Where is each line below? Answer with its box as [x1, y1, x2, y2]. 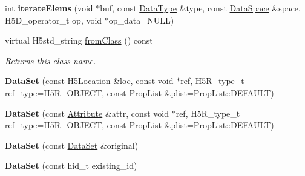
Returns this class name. [5, 54, 96, 67]
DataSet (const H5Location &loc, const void [5, 74, 174, 87]
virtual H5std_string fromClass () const [5, 34, 153, 47]
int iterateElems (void [5, 2, 93, 14]
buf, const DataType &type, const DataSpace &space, [100, 2, 301, 14]
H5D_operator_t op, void [5, 13, 102, 26]
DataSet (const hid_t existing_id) [5, 159, 137, 172]
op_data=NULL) [108, 13, 174, 26]
